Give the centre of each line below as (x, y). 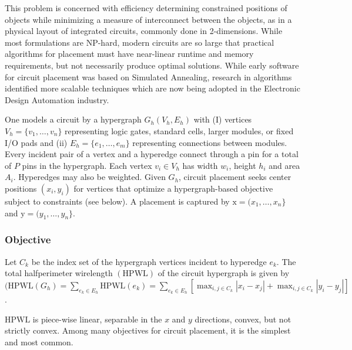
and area (284, 165)
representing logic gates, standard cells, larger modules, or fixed (179, 130)
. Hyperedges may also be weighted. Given (89, 177)
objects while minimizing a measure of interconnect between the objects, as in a (148, 19)
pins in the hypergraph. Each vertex (87, 165)
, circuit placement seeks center (235, 177)
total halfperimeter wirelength (59, 273)
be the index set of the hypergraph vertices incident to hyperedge (149, 261)
